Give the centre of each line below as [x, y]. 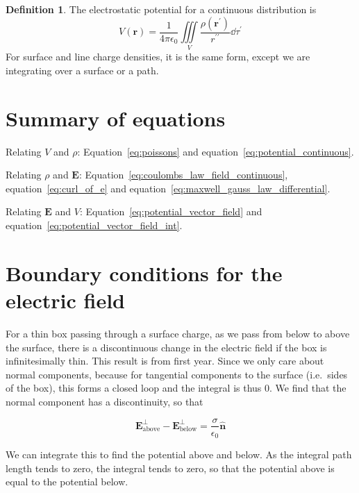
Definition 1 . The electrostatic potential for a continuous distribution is [161, 9]
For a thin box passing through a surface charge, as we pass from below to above [178, 333]
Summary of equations [116, 118]
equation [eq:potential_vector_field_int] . [94, 225]
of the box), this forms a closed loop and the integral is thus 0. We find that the [176, 388]
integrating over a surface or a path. [82, 70]
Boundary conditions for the [144, 273]
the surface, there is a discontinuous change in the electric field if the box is [166, 347]
